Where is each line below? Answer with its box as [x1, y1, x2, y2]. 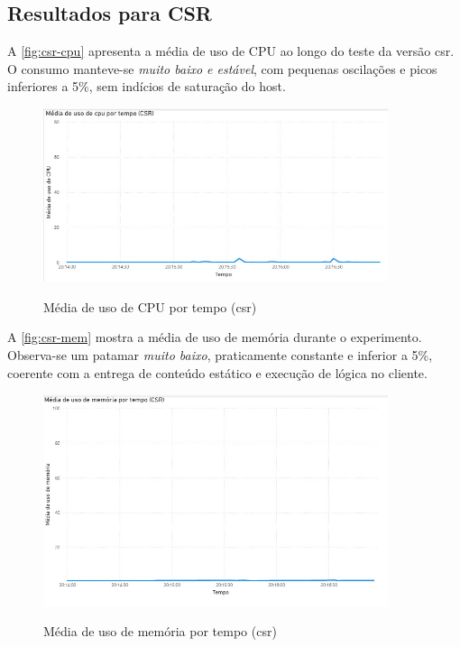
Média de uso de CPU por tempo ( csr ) [43, 297, 257, 316]
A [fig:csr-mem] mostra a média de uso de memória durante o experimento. [7, 328, 422, 347]
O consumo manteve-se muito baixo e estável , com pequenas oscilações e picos [7, 59, 437, 78]
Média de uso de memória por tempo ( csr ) [43, 622, 277, 641]
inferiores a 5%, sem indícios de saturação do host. [7, 77, 286, 96]
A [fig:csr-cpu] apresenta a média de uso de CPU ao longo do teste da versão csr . [7, 42, 455, 60]
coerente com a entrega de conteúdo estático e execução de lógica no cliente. [7, 363, 428, 382]
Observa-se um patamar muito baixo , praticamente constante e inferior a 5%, [7, 345, 433, 364]
